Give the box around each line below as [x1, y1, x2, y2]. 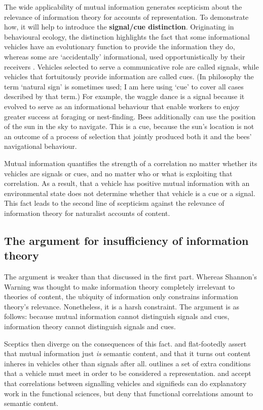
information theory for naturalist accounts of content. [4, 207, 170, 218]
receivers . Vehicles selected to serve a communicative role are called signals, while [4, 61, 259, 72]
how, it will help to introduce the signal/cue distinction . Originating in [4, 21, 234, 32]
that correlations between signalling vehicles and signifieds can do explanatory [4, 378, 247, 388]
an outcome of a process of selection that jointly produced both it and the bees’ [4, 131, 252, 141]
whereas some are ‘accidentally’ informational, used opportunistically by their [4, 51, 245, 61]
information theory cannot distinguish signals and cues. [4, 321, 176, 332]
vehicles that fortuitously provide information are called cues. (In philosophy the [4, 71, 254, 82]
